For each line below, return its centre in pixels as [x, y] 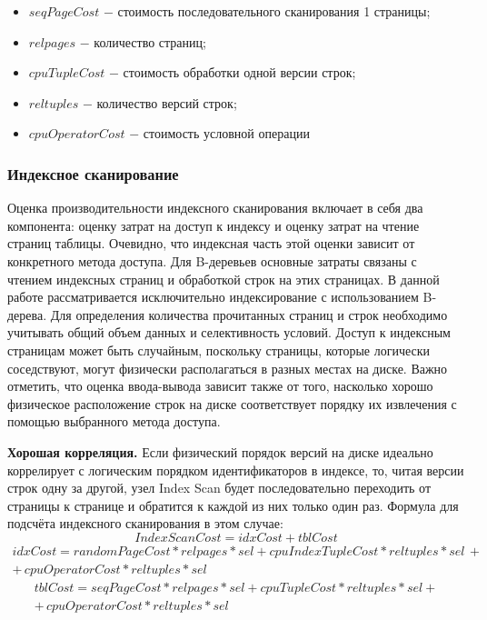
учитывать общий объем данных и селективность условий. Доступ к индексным [229, 332]
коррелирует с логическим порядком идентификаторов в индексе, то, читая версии [236, 470]
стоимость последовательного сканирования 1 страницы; [274, 11]
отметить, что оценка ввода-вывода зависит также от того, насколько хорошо [220, 386]
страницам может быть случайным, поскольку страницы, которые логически [219, 350]
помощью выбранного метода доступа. [114, 421]
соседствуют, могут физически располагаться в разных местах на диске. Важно [228, 368]
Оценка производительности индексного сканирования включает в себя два [215, 208]
